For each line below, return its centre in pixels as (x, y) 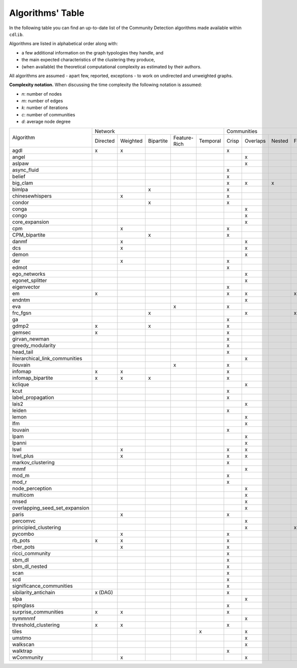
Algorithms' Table (47, 13)
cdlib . (17, 34)
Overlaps (255, 141)
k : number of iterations (45, 108)
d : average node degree (46, 122)
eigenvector (26, 287)
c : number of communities (48, 114)
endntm (21, 300)
